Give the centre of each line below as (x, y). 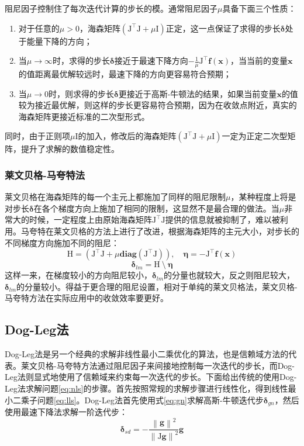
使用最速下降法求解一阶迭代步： (66, 411)
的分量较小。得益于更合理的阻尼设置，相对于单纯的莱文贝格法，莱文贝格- (157, 286)
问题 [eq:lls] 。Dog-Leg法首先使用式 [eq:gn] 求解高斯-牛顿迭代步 (150, 400)
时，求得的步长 (81, 60)
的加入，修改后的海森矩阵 (127, 136)
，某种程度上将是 (263, 197)
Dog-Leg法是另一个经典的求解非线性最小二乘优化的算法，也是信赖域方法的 (147, 354)
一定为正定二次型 (255, 136)
